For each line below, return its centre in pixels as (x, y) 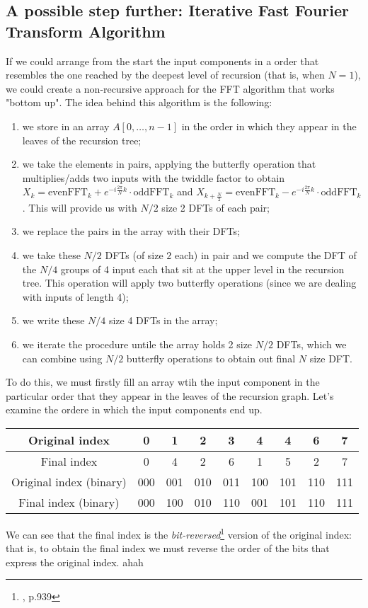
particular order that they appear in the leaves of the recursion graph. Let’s (170, 395)
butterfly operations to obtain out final (211, 358)
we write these (53, 320)
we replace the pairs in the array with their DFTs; (131, 231)
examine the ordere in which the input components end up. (134, 409)
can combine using (62, 358)
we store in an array (66, 126)
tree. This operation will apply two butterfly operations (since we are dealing (189, 283)
